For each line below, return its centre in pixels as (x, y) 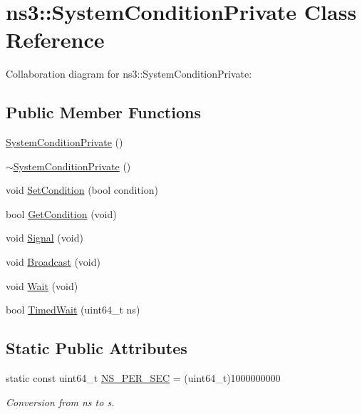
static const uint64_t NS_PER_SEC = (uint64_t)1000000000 (143, 378)
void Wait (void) (42, 285)
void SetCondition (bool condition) (82, 190)
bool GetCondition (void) (61, 213)
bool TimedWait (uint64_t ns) (73, 310)
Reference (55, 40)
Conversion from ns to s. (60, 402)
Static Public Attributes (97, 348)
